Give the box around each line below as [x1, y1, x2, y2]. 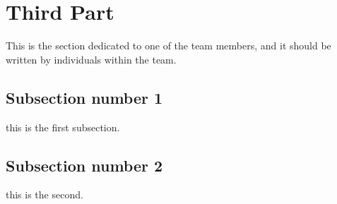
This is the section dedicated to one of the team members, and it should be [6, 38, 331, 53]
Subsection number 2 [6, 154, 163, 176]
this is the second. [6, 187, 83, 202]
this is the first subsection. [6, 119, 120, 134]
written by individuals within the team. [6, 52, 177, 66]
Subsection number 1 [6, 86, 163, 108]
